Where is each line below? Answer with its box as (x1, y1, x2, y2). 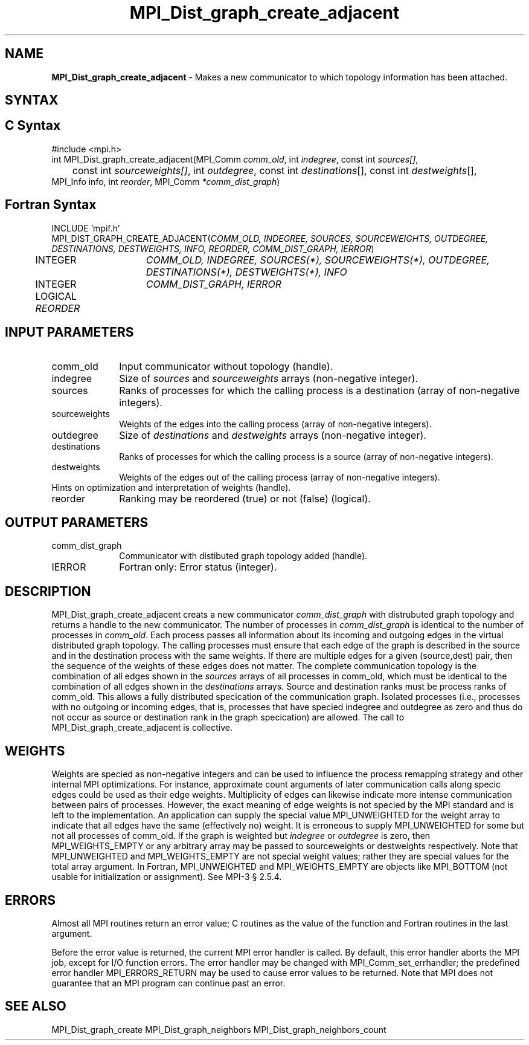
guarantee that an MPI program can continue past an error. (51, 977, 286, 988)
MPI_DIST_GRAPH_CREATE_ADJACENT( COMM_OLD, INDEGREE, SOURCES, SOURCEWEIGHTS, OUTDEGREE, (51, 233, 489, 244)
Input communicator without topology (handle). (119, 360, 333, 372)
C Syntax (5, 118, 61, 134)
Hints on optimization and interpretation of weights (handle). (51, 482, 291, 493)
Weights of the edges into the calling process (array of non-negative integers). (119, 418, 432, 429)
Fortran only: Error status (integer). (119, 561, 277, 574)
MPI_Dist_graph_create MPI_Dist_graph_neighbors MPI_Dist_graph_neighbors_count (51, 1024, 386, 1035)
